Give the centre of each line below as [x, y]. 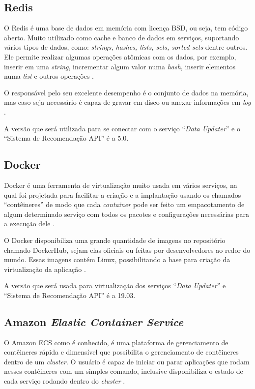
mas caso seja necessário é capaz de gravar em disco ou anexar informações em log [127, 102]
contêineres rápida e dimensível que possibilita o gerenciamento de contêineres [121, 352]
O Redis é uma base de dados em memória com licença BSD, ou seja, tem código [126, 28]
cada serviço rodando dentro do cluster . [65, 381]
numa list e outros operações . [49, 76]
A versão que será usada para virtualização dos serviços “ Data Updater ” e [115, 285]
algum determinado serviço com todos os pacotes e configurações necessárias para [127, 214]
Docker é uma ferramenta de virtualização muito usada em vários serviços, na [121, 185]
